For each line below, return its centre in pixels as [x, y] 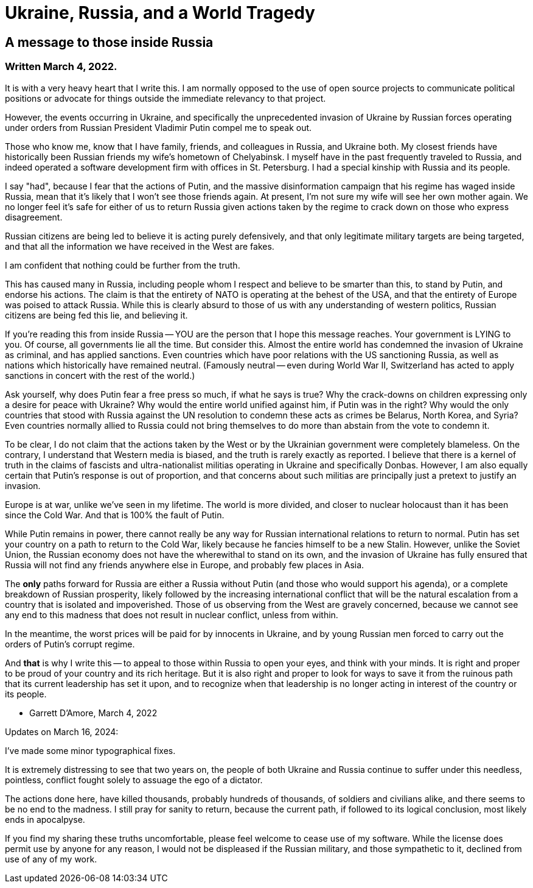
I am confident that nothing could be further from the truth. [123, 265]
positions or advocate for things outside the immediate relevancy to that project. [165, 98]
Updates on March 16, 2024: [62, 731]
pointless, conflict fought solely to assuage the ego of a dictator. [134, 780]
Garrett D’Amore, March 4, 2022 [93, 713]
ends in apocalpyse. [45, 819]
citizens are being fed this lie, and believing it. [96, 315]
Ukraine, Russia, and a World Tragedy [160, 13]
